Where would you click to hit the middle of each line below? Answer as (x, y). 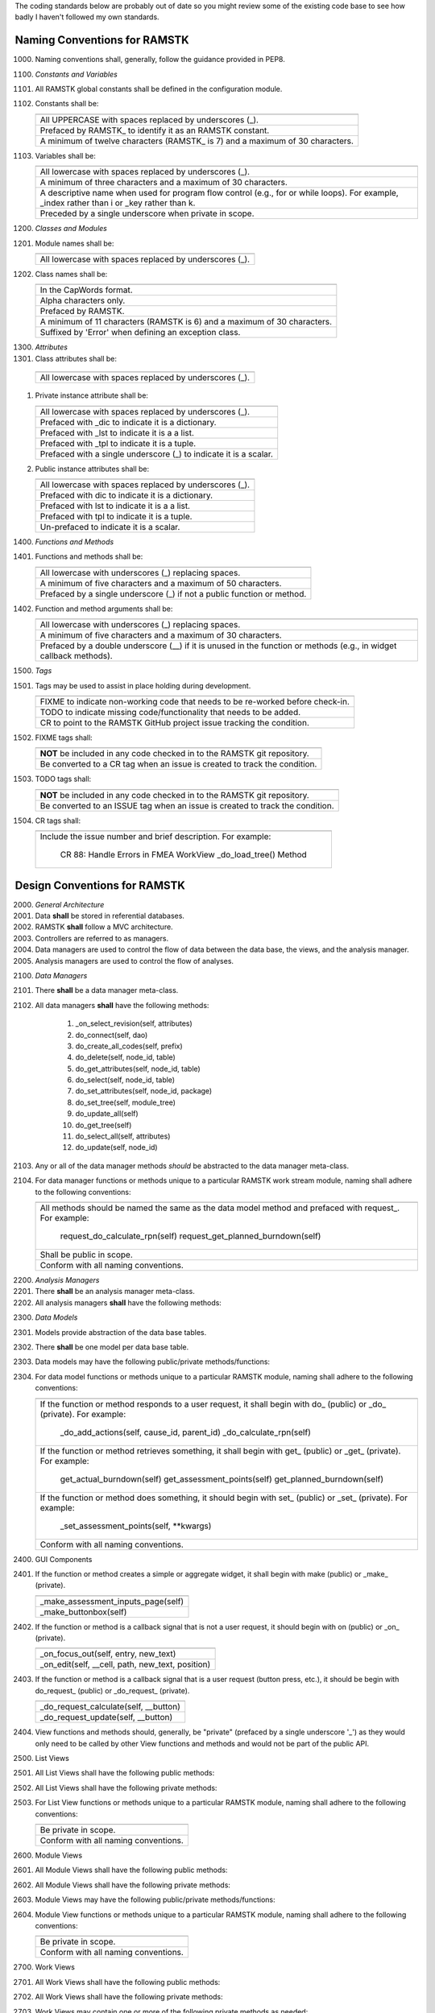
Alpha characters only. (83, 300)
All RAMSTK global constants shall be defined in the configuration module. (159, 89)
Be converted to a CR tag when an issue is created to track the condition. (178, 764)
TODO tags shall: (63, 779)
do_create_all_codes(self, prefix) (129, 1046)
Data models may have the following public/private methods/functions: (152, 1362)
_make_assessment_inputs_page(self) (112, 1601)
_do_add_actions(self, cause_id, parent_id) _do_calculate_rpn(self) (186, 1432)
